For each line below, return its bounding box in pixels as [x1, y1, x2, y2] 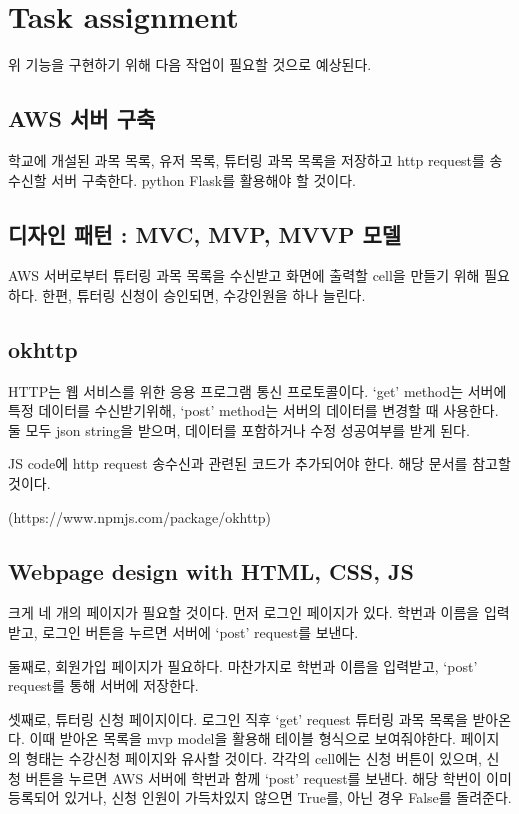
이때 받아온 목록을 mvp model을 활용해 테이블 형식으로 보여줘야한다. [29, 728, 457, 749]
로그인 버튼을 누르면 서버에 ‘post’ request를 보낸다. [42, 622, 359, 643]
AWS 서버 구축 [8, 103, 156, 134]
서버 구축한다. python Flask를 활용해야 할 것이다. [51, 169, 356, 190]
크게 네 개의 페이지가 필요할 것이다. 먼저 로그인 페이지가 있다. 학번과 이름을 [8, 602, 480, 623]
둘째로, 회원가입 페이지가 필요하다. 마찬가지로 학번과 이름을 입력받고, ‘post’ [8, 655, 478, 676]
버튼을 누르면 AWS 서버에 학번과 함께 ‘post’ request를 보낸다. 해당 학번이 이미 [25, 767, 512, 788]
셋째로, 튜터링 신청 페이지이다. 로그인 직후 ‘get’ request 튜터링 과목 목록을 [8, 708, 468, 729]
